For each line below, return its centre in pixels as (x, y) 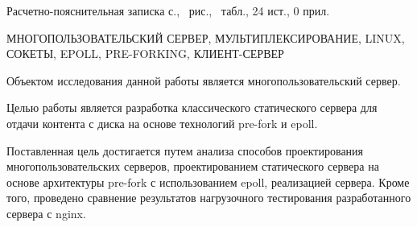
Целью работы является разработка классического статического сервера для (192, 107)
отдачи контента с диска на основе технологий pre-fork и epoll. (162, 123)
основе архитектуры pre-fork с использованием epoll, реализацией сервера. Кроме (208, 182)
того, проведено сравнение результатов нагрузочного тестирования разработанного (209, 198)
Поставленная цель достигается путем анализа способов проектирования (185, 150)
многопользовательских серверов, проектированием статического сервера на (193, 166)
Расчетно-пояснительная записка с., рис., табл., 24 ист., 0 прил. (168, 10)
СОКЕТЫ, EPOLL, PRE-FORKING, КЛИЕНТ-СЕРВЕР (145, 54)
